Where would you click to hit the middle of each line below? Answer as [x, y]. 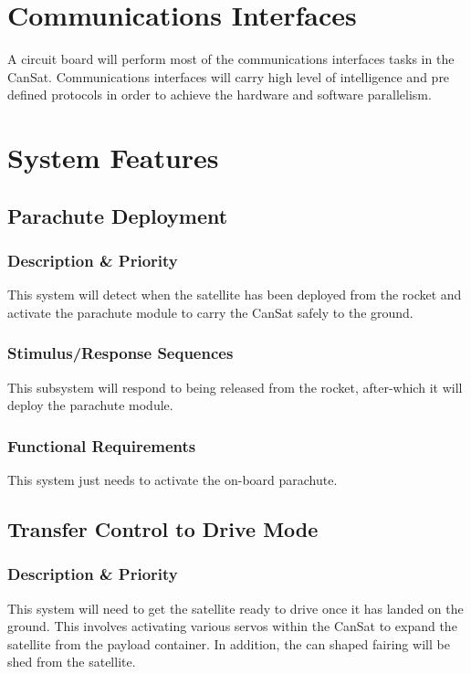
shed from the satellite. [72, 662]
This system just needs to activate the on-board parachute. [173, 480]
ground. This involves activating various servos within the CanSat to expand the [232, 626]
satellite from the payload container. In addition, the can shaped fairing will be [229, 643]
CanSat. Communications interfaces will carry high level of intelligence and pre [229, 76]
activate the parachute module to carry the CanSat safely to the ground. [210, 312]
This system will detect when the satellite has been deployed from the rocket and [235, 295]
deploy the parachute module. [90, 405]
